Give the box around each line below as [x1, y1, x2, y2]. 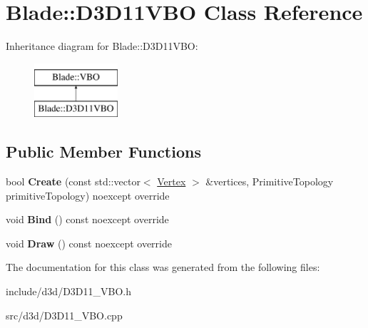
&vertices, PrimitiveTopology [205, 174, 334, 189]
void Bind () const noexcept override [6, 212, 169, 227]
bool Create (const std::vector [6, 174, 140, 189]
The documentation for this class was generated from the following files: [6, 260, 320, 275]
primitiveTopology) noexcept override [6, 188, 170, 203]
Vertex [157, 174, 186, 189]
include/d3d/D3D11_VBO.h [6, 284, 132, 299]
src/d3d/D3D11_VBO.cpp [6, 307, 123, 322]
